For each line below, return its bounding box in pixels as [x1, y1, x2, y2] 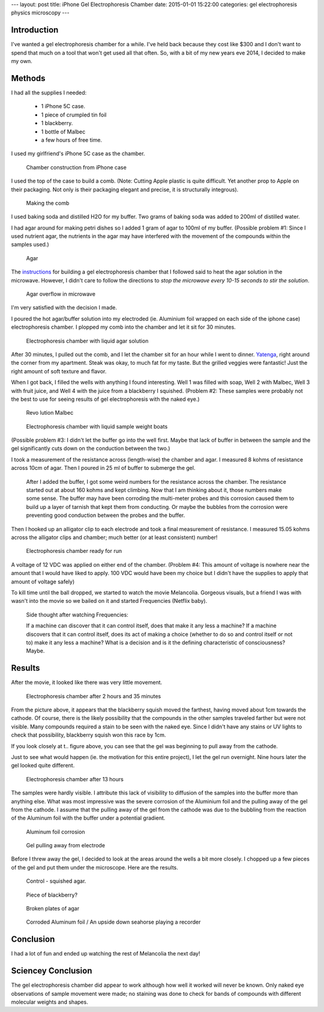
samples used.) [11, 241, 49, 248]
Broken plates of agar [26, 905, 80, 912]
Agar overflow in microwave [26, 290, 96, 297]
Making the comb [26, 199, 70, 207]
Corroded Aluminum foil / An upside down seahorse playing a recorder [26, 918, 201, 925]
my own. [11, 58, 32, 65]
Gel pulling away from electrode [26, 842, 105, 849]
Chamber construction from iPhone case [26, 163, 127, 171]
